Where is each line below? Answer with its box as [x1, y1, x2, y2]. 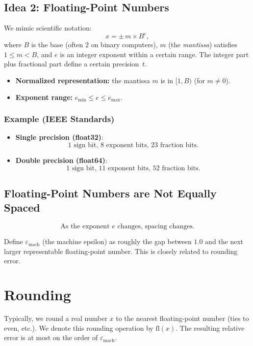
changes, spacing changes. [117, 223, 195, 230]
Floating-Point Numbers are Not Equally [4, 186, 217, 201]
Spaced [4, 200, 40, 215]
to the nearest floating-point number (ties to [116, 313, 249, 323]
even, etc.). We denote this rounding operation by [4, 322, 153, 333]
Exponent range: [15, 92, 73, 102]
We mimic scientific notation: [4, 23, 92, 33]
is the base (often [31, 39, 83, 50]
